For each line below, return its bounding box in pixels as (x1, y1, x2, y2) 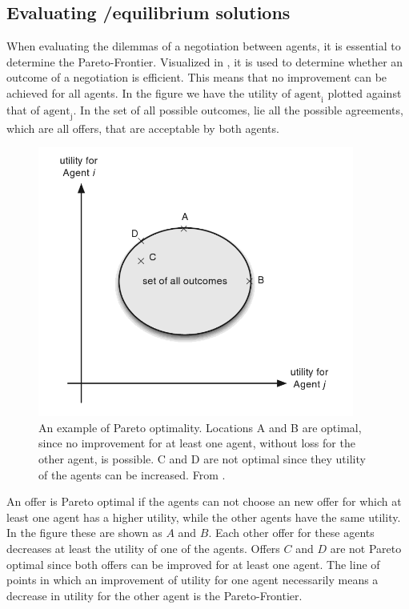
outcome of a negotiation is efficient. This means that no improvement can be (6, 69, 387, 86)
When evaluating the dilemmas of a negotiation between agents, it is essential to (6, 38, 401, 54)
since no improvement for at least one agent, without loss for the (38, 435, 355, 451)
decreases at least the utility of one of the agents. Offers (6, 539, 280, 556)
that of (6, 101, 40, 118)
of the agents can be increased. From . (38, 466, 226, 483)
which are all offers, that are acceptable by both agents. (6, 119, 279, 136)
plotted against (327, 84, 402, 101)
